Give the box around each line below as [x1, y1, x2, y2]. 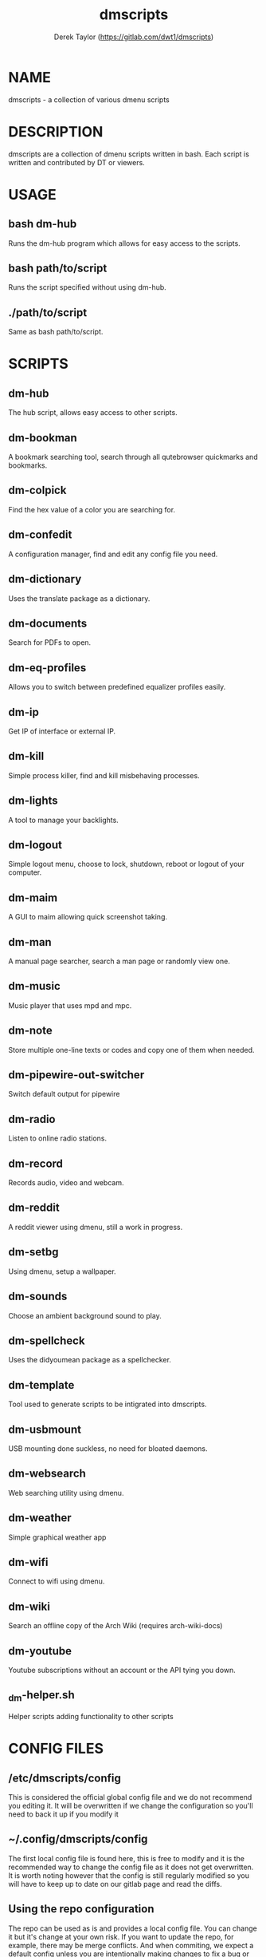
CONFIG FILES [8, 1740, 104, 1757]
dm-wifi [8, 1555, 49, 1569]
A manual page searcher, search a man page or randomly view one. [8, 956, 231, 966]
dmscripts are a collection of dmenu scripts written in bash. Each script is [8, 149, 249, 159]
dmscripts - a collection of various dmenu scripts [8, 94, 170, 105]
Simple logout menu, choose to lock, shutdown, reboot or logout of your [8, 860, 245, 869]
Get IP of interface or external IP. [8, 726, 116, 736]
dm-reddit [8, 1201, 60, 1215]
